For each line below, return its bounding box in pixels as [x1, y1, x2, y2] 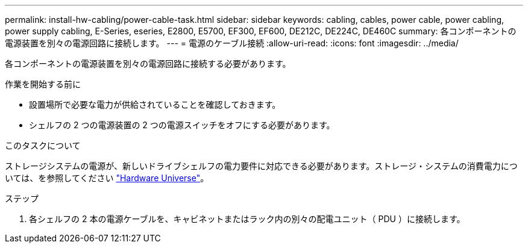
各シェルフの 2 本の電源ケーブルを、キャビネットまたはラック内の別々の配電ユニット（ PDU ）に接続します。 [29, 214, 465, 224]
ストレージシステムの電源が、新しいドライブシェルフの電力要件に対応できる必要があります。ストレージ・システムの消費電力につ [5, 161, 518, 171]
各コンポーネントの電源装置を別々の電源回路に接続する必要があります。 [5, 58, 291, 69]
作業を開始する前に [5, 79, 81, 89]
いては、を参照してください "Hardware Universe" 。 [5, 173, 209, 183]
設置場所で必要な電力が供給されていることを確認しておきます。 [29, 99, 281, 110]
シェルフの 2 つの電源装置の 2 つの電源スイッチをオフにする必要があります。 [29, 120, 335, 130]
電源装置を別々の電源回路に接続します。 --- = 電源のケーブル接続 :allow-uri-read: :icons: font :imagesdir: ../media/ [5, 38, 459, 48]
